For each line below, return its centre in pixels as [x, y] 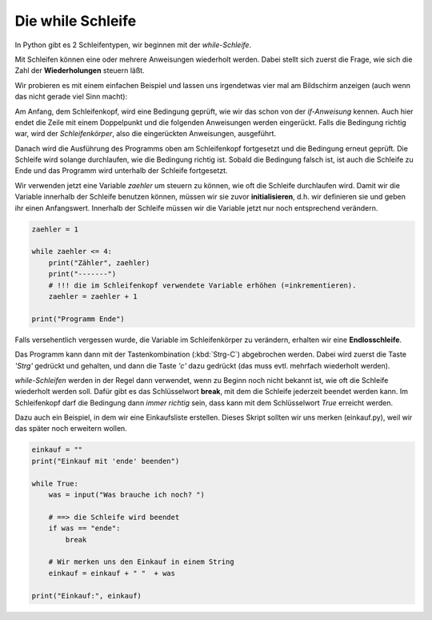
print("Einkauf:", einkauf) [86, 596]
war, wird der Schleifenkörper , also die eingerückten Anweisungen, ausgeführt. [145, 134]
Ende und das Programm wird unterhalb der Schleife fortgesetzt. [121, 171]
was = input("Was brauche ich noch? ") [127, 495]
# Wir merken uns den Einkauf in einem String [142, 562]
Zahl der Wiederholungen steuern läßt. [80, 70]
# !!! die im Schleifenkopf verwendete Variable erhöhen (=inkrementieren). [202, 285]
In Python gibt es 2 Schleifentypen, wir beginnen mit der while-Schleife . [133, 45]
